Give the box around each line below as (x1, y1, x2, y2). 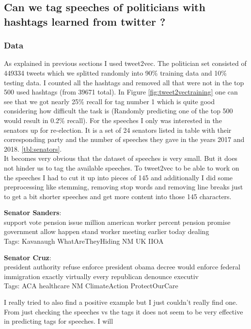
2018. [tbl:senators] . (4, 143, 62, 154)
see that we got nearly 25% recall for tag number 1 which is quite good (4, 96, 215, 106)
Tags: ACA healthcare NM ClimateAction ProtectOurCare (4, 281, 178, 291)
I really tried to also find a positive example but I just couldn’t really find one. (4, 297, 238, 307)
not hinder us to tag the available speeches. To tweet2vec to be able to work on (4, 162, 239, 172)
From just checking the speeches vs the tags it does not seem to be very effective (4, 306, 243, 316)
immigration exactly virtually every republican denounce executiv (4, 271, 199, 281)
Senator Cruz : (4, 252, 51, 262)
